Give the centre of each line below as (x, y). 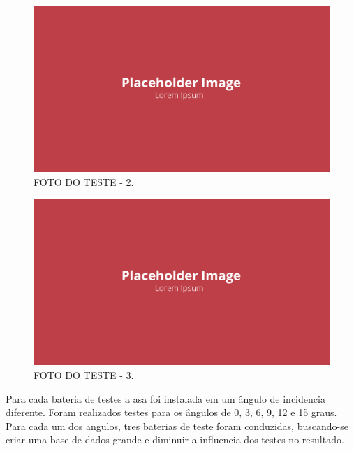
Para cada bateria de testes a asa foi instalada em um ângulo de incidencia (165, 398)
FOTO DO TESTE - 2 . (84, 181)
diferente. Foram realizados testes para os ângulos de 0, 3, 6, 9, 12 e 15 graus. (171, 412)
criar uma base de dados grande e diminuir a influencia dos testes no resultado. (175, 439)
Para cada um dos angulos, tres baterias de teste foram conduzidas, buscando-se (177, 425)
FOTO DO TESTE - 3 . (84, 374)
